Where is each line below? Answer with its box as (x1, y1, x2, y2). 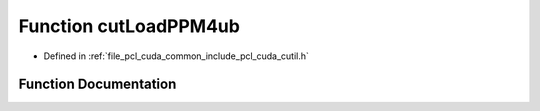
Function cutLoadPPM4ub (18, 15, 240, 37)
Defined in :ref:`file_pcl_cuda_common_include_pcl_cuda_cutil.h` (43, 50, 310, 62)
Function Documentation (18, 76, 177, 93)
